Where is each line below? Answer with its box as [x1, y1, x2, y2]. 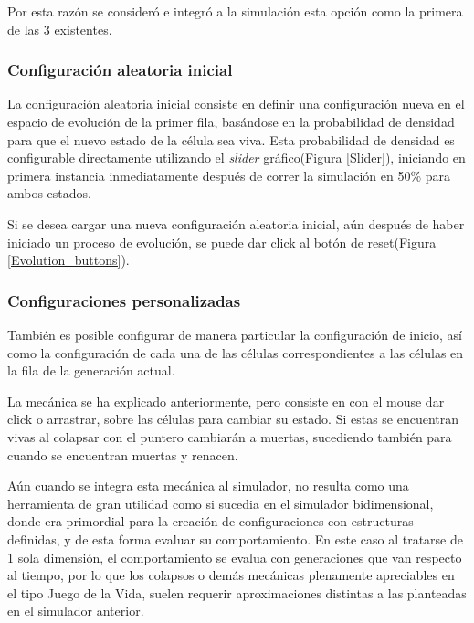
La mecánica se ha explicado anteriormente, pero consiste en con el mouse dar [7, 391, 445, 410]
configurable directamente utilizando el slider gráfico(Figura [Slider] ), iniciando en [7, 148, 466, 167]
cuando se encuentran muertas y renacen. [7, 445, 238, 464]
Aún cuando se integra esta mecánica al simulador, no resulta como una [7, 476, 409, 495]
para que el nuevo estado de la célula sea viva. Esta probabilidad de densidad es [7, 130, 455, 149]
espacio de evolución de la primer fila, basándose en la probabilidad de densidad [7, 112, 455, 131]
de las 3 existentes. [7, 19, 112, 38]
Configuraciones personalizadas [7, 289, 241, 311]
